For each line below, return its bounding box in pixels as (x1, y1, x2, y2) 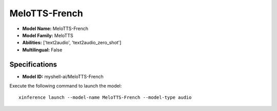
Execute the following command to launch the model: (9, 83, 122, 89)
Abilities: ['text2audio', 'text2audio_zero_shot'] (22, 40, 122, 46)
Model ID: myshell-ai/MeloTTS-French (22, 73, 104, 79)
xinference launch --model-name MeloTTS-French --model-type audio (18, 95, 192, 100)
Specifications (9, 60, 57, 69)
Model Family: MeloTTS (22, 32, 74, 38)
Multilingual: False (22, 46, 63, 53)
